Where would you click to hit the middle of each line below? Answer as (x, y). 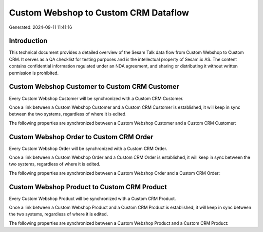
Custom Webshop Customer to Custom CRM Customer (94, 87)
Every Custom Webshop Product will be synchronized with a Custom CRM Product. (93, 199)
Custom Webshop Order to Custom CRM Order (81, 137)
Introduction (28, 41)
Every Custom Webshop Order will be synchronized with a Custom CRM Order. (88, 149)
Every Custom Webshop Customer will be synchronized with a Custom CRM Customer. (96, 98)
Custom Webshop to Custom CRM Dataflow (99, 13)
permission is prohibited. (34, 73)
